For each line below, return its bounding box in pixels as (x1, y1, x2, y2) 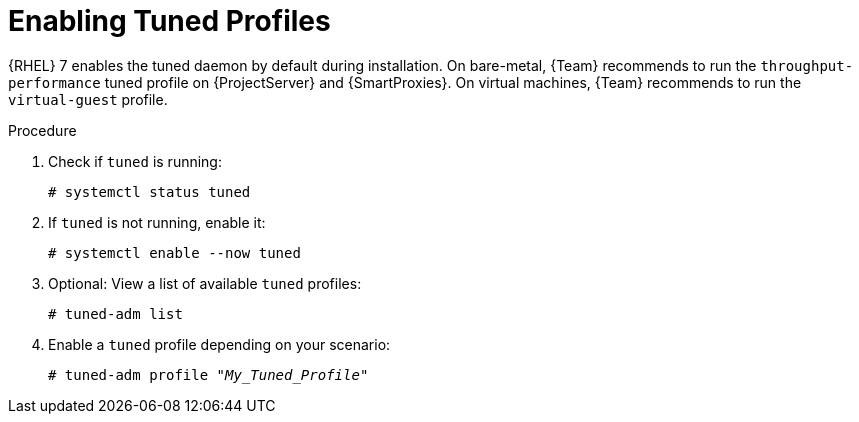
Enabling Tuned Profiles (8, 4, 331, 38)
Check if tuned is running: (48, 152, 222, 170)
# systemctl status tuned (48, 183, 251, 200)
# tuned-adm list (48, 305, 183, 322)
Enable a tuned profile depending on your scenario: (48, 335, 391, 353)
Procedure (8, 121, 77, 139)
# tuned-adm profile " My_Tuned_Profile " (48, 366, 369, 383)
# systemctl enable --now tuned (48, 244, 301, 261)
